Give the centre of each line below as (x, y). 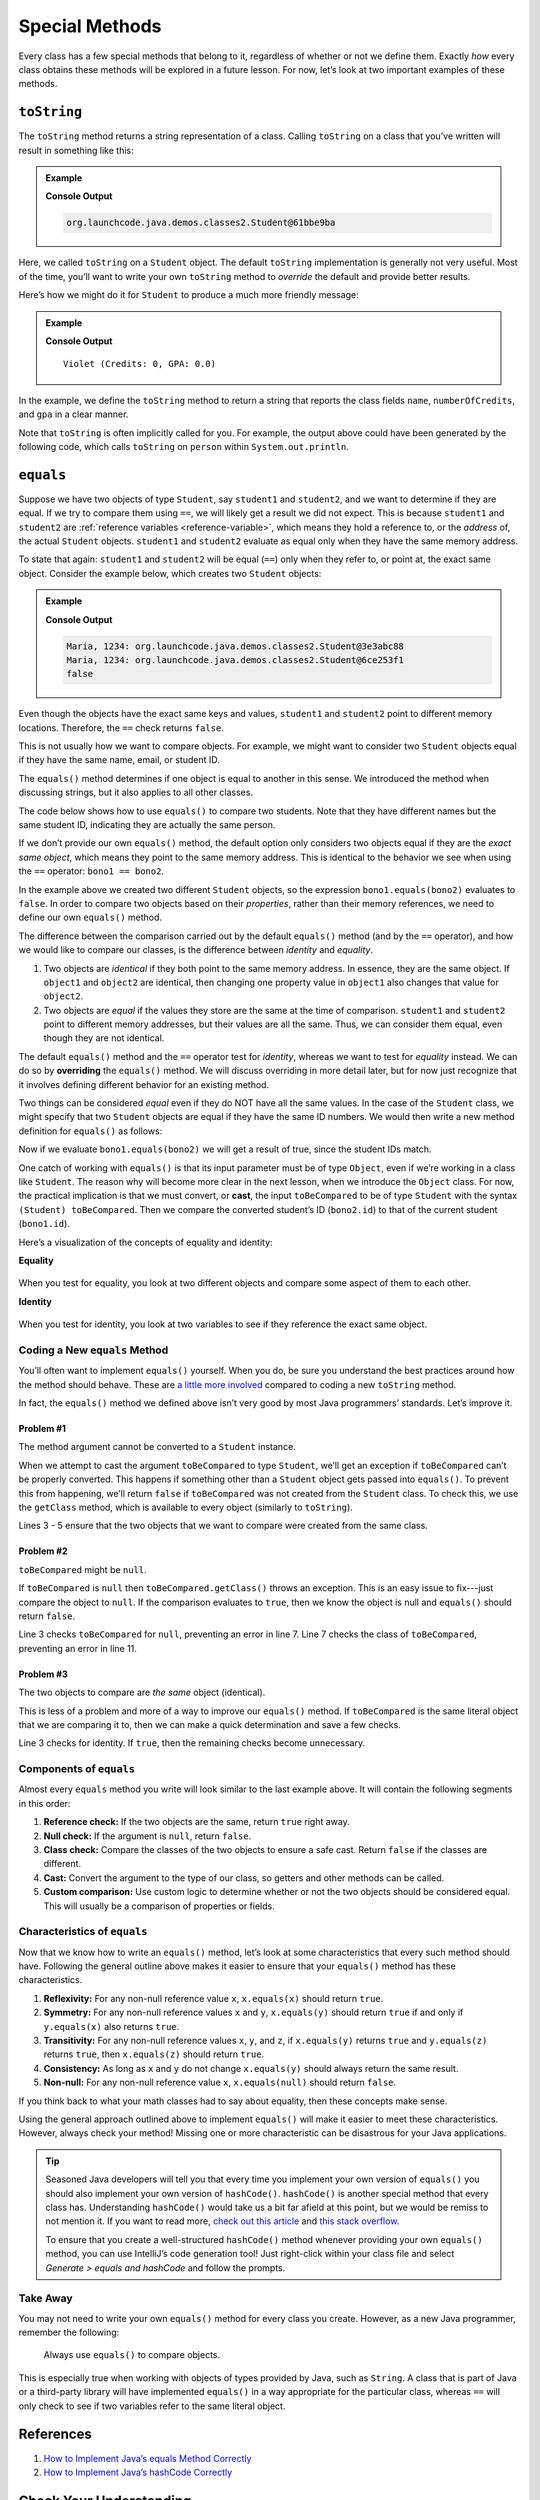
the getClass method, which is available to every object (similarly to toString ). (186, 1507)
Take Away (45, 2298)
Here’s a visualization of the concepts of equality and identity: (146, 1242)
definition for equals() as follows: (90, 1131)
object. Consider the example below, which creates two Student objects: (170, 573)
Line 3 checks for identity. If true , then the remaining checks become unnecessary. (191, 1743)
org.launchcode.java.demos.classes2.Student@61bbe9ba (201, 223)
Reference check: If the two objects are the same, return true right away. (196, 1822)
